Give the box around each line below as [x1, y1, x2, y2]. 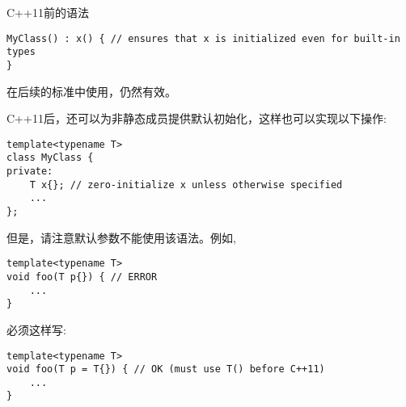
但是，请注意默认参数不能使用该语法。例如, [6, 229, 236, 245]
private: [6, 166, 53, 178]
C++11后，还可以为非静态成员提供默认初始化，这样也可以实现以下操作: [6, 110, 387, 127]
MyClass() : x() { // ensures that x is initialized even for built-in [6, 32, 400, 44]
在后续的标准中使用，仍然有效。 [6, 82, 176, 99]
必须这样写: [6, 321, 66, 338]
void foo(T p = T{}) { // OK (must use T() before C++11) [6, 363, 325, 376]
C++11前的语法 [6, 4, 89, 20]
